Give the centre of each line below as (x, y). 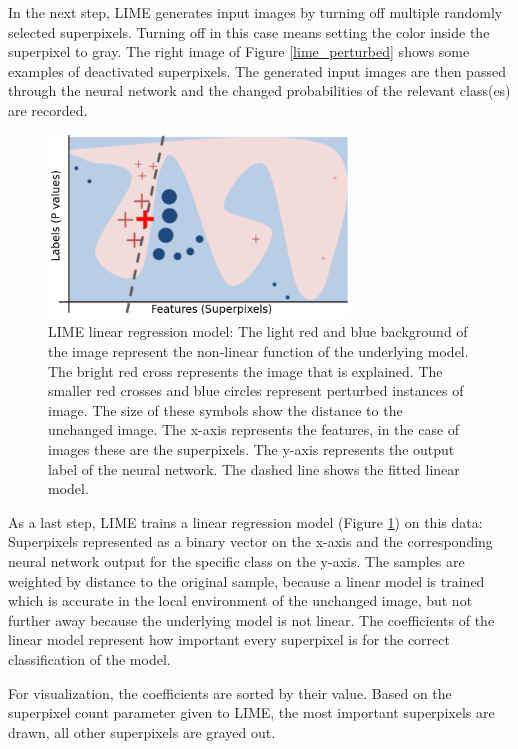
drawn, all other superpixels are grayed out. (142, 731)
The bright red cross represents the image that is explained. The (245, 370)
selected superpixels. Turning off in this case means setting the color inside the (249, 31)
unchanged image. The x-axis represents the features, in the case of (254, 429)
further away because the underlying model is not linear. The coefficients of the (251, 619)
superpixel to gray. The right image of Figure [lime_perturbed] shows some (239, 51)
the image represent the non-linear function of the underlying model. (258, 351)
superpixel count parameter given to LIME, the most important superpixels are (251, 712)
